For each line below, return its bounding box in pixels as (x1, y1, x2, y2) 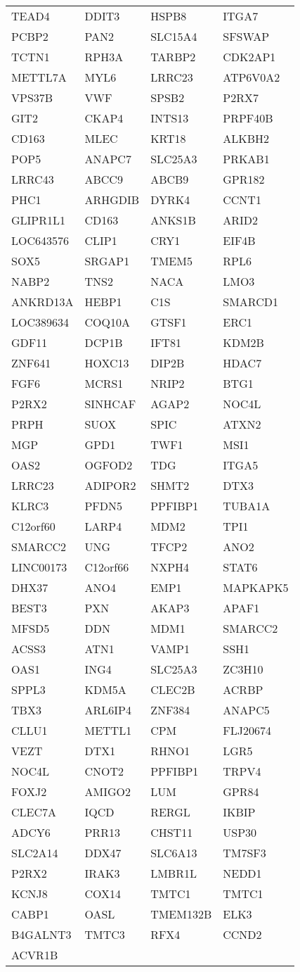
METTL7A (11, 69, 67, 85)
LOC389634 (11, 314, 70, 330)
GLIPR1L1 (11, 212, 66, 228)
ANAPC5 (223, 702, 270, 718)
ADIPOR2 (84, 477, 136, 493)
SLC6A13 (150, 845, 197, 861)
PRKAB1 (223, 151, 270, 167)
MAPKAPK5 (223, 579, 289, 595)
